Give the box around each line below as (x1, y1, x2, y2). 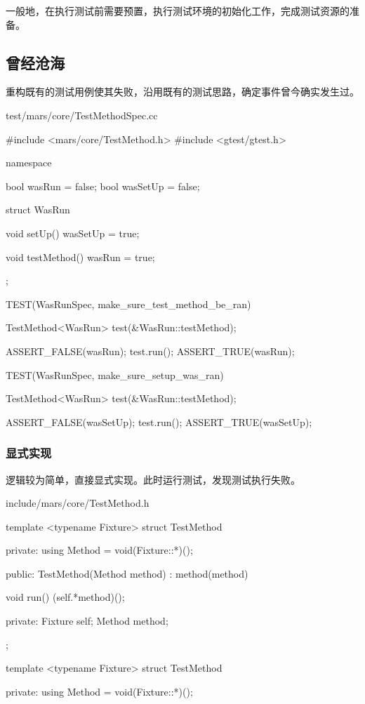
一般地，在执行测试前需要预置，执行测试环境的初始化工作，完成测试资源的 (6, 4, 350, 18)
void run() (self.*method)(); (6, 590, 125, 604)
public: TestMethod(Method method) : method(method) (6, 566, 248, 580)
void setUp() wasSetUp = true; (6, 225, 140, 240)
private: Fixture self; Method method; (6, 613, 168, 628)
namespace (6, 155, 52, 170)
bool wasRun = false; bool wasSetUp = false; (6, 178, 200, 193)
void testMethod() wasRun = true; (6, 249, 155, 264)
